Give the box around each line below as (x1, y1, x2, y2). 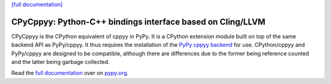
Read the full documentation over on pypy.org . (11, 69, 129, 77)
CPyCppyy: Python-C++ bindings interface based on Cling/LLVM (11, 16, 266, 27)
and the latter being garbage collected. (11, 58, 110, 66)
